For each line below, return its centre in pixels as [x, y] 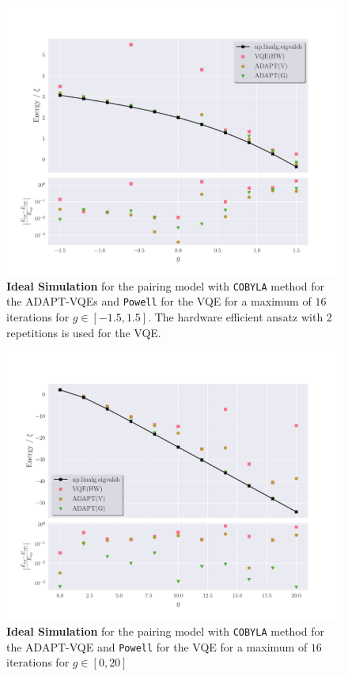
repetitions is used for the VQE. [84, 332]
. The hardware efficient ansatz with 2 [240, 317]
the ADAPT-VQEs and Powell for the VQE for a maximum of [159, 301]
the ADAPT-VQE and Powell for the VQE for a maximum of [157, 646]
